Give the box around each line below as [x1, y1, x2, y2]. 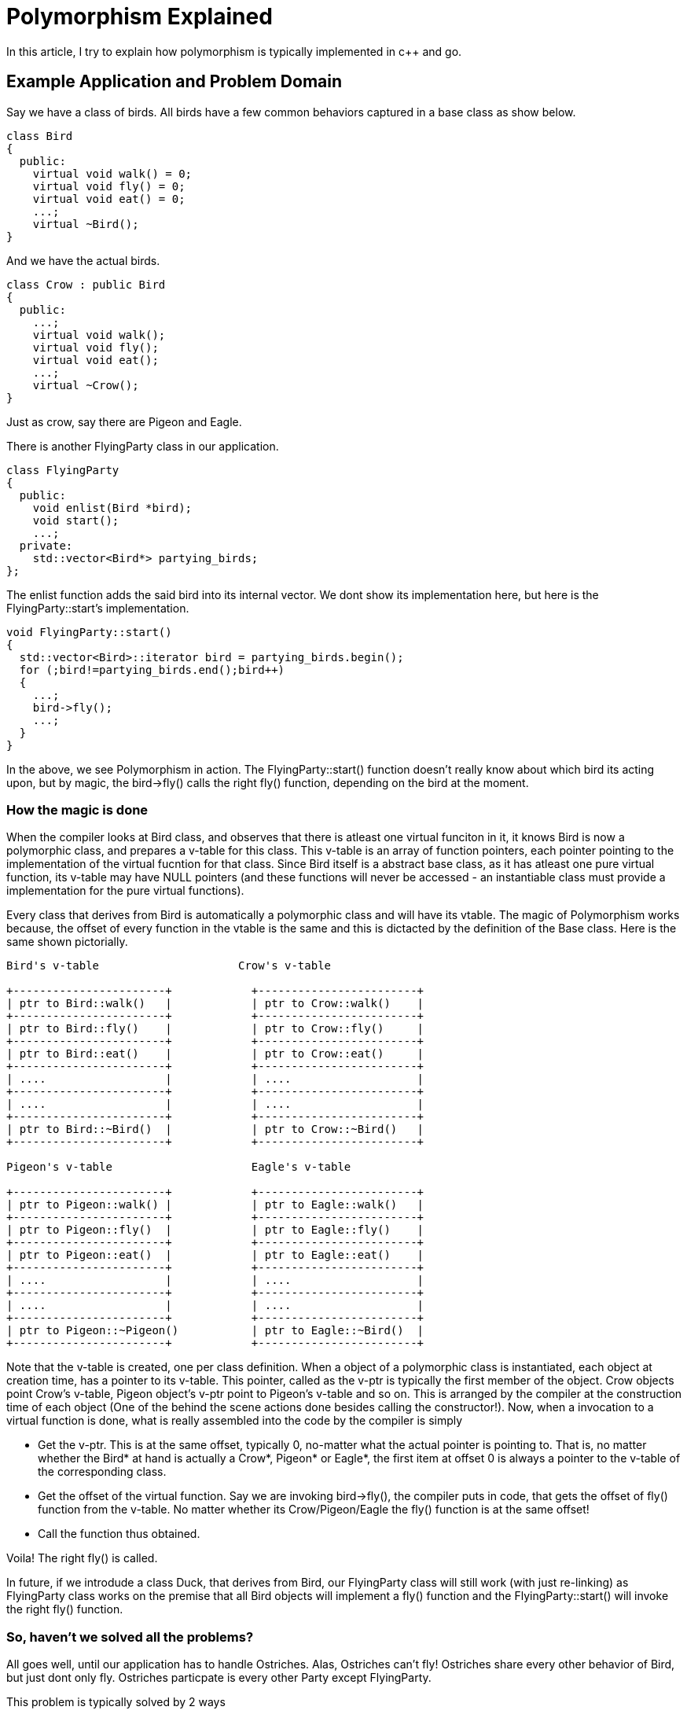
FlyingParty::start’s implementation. [6, 601, 189, 615]
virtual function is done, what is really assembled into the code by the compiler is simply [6, 1414, 463, 1428]
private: [19, 539, 73, 552]
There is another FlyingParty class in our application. [6, 439, 279, 453]
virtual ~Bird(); [32, 217, 139, 230]
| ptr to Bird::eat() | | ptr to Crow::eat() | [6, 1047, 424, 1061]
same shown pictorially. [6, 935, 128, 949]
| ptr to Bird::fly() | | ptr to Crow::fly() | [6, 1022, 424, 1035]
